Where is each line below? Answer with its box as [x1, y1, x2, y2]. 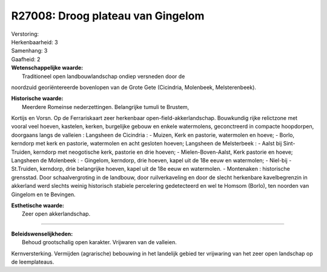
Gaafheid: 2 [11, 55, 41, 63]
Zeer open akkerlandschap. [22, 210, 91, 217]
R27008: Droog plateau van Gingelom [11, 9, 205, 22]
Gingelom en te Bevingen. [11, 191, 76, 198]
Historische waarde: [11, 95, 64, 102]
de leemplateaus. [11, 258, 54, 265]
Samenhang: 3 [11, 47, 48, 55]
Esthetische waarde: [11, 202, 65, 209]
